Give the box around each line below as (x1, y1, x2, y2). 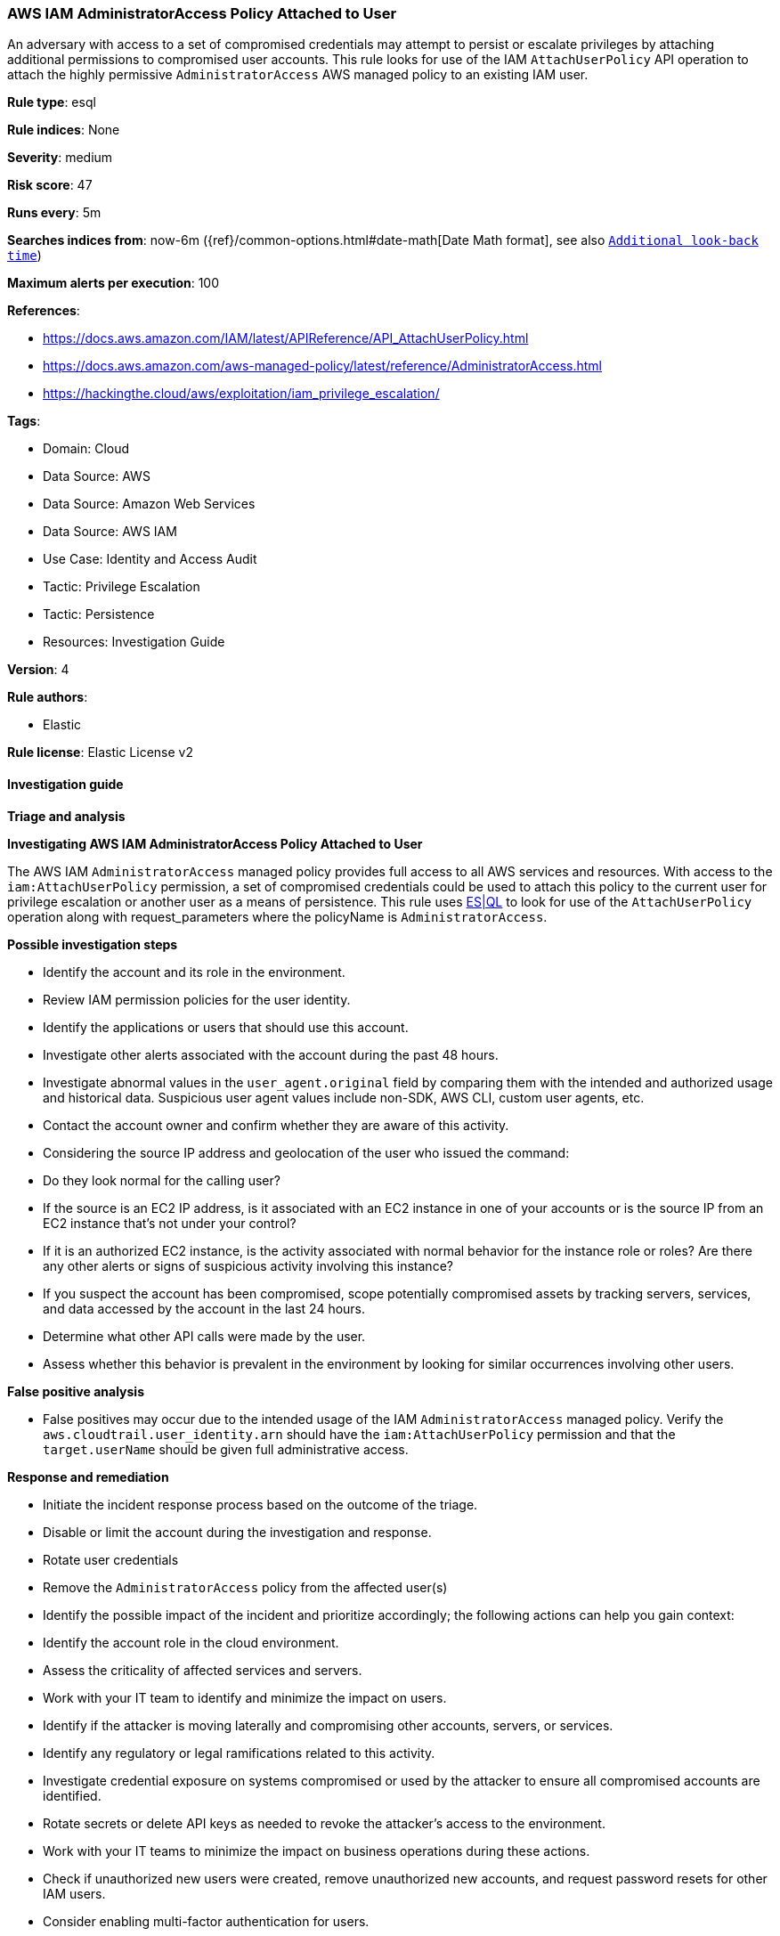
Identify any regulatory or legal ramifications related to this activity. (43, 1745, 435, 1761)
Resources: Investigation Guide (43, 634, 225, 650)
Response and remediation (7, 1468, 169, 1485)
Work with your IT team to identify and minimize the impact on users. (43, 1689, 447, 1705)
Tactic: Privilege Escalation (43, 579, 200, 595)
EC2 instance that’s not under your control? (43, 1215, 297, 1231)
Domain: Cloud (43, 441, 130, 457)
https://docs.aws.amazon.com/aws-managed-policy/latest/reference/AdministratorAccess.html (43, 358, 603, 374)
